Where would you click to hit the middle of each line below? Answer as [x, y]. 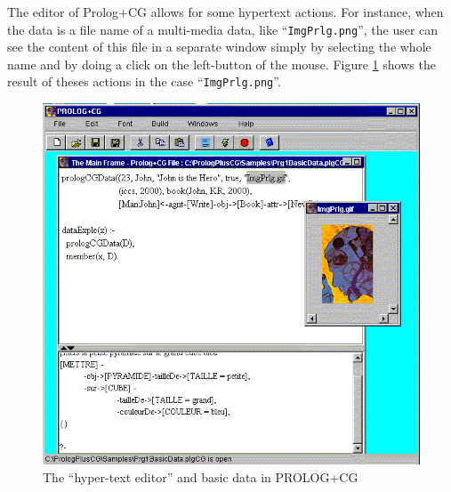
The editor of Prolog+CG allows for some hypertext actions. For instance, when [225, 12]
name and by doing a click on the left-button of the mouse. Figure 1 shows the [221, 64]
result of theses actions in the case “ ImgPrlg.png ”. [144, 81]
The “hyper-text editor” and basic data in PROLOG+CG [201, 476]
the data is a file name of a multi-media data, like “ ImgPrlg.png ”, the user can [223, 29]
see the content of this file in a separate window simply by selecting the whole [219, 47]
